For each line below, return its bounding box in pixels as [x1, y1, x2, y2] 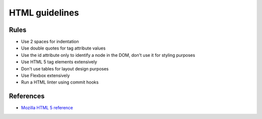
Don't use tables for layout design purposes [21, 66, 109, 71]
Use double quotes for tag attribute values [21, 45, 106, 51]
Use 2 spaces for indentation [21, 39, 80, 45]
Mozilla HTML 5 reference [21, 105, 73, 111]
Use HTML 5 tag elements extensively [21, 59, 97, 65]
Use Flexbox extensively [21, 73, 70, 79]
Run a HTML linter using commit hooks [21, 79, 99, 85]
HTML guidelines [9, 7, 80, 18]
